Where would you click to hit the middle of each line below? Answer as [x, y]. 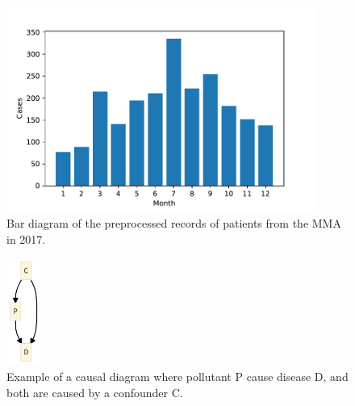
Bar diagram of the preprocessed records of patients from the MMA [174, 222]
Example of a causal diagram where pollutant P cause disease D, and [177, 376]
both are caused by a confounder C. [95, 392]
